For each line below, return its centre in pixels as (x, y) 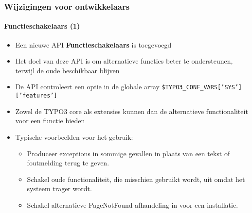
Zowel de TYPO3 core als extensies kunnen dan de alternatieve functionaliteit (132, 111)
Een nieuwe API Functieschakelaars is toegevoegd (93, 44)
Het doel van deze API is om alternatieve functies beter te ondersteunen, (124, 61)
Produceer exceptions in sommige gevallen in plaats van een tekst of (128, 153)
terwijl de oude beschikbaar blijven (67, 70)
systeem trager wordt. (59, 188)
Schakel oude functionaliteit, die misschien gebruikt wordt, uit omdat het (136, 179)
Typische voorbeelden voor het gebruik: (74, 137)
